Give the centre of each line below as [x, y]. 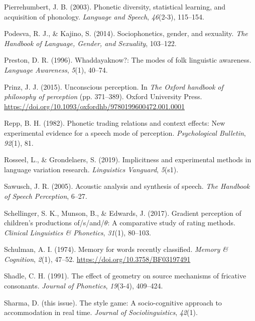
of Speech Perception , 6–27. [46, 196]
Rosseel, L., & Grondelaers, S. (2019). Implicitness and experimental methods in [128, 159]
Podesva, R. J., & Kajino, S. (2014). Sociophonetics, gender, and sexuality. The [126, 33]
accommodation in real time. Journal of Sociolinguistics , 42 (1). [101, 312]
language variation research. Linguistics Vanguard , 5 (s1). [91, 169]
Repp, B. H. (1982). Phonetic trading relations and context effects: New [115, 123]
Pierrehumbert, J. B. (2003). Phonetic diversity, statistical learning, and [115, 7]
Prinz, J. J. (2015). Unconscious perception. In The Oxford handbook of [114, 86]
